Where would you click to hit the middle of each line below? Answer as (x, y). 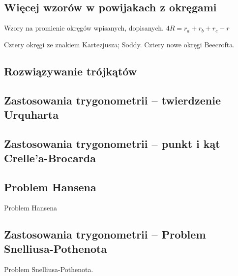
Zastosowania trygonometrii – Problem (105, 234)
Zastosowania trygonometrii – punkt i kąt (112, 143)
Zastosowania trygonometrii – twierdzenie (112, 100)
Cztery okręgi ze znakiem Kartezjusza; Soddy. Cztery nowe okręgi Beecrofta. (119, 44)
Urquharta (31, 114)
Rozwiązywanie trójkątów (71, 71)
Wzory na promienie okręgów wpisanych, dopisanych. (84, 28)
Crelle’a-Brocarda (50, 158)
